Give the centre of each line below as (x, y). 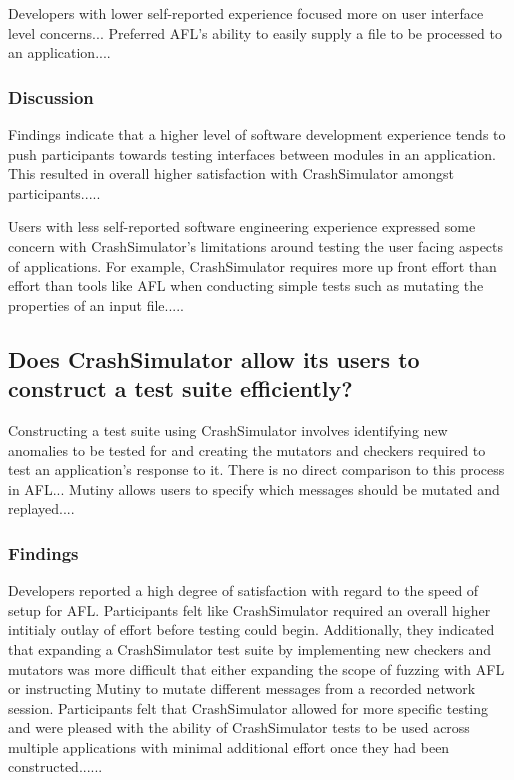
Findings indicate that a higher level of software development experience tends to (257, 134)
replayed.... (41, 508)
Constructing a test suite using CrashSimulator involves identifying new (228, 429)
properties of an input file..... (96, 304)
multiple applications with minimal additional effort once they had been (229, 746)
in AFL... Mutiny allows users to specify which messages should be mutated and (254, 488)
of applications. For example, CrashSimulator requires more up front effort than (252, 265)
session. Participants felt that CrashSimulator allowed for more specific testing (248, 707)
